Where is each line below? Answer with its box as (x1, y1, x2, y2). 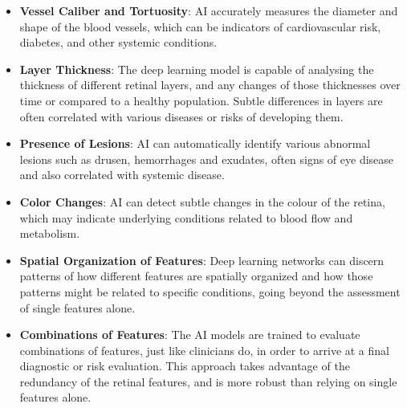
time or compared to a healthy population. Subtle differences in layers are (19, 92, 383, 108)
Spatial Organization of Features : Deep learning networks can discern (19, 251, 385, 268)
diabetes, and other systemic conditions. (19, 34, 218, 51)
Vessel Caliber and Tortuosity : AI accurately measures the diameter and (19, 2, 398, 18)
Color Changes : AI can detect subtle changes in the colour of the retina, (19, 193, 385, 210)
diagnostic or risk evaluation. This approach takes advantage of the (19, 357, 350, 374)
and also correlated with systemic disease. (19, 166, 225, 183)
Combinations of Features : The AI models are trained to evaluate (19, 326, 360, 343)
